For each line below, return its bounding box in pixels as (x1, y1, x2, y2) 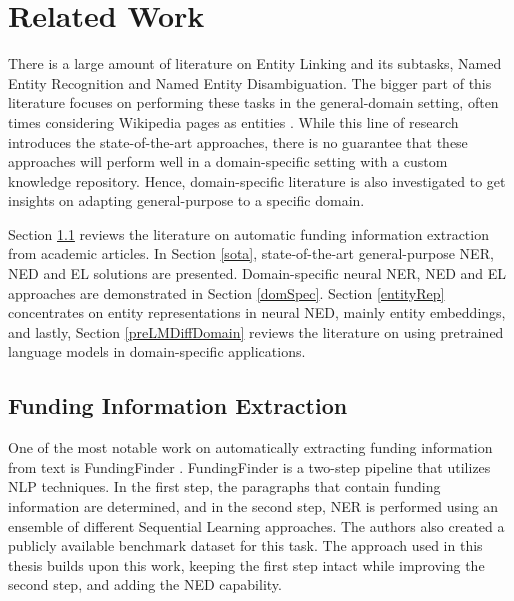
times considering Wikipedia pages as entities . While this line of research (8, 111, 459, 132)
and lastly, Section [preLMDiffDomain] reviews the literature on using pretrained (8, 321, 504, 342)
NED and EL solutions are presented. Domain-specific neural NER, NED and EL (8, 263, 507, 284)
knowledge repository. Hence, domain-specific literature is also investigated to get (8, 170, 506, 191)
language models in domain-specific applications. (8, 341, 306, 362)
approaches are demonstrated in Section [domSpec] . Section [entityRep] (8, 282, 445, 303)
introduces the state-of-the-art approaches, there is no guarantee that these (8, 131, 468, 152)
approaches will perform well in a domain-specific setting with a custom (8, 151, 448, 172)
